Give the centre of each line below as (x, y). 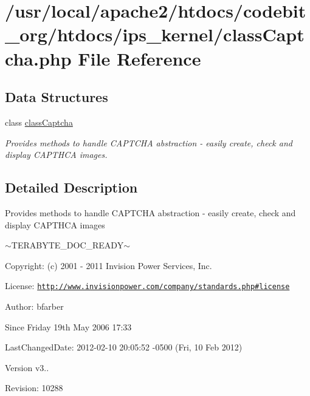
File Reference (139, 58)
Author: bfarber (34, 306)
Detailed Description (71, 187)
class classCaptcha (39, 122)
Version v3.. (27, 367)
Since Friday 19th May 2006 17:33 (68, 326)
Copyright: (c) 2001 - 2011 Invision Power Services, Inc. (108, 265)
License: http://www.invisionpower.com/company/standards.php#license (147, 286)
